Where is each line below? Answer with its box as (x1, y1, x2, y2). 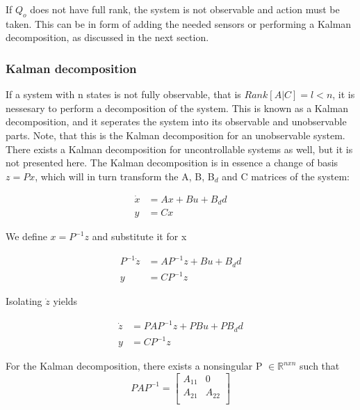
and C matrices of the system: (222, 168, 350, 183)
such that (300, 358, 340, 373)
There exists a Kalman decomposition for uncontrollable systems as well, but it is (6, 141, 353, 156)
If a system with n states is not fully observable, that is (6, 87, 241, 102)
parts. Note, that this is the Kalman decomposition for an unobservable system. (6, 127, 345, 142)
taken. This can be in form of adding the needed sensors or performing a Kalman (6, 16, 352, 31)
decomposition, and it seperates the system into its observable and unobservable (6, 114, 347, 129)
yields (53, 294, 78, 308)
